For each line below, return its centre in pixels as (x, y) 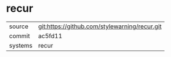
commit (20, 36)
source (19, 26)
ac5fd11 (50, 36)
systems (21, 45)
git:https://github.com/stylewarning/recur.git (100, 26)
